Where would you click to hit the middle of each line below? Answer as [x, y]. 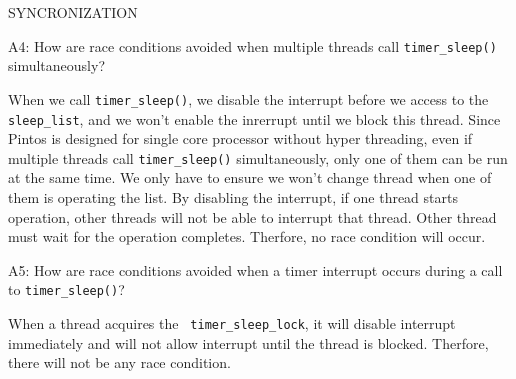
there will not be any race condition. [119, 362]
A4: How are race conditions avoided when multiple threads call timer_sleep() [252, 45]
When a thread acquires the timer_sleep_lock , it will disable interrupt [232, 323]
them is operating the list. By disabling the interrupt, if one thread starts [233, 197]
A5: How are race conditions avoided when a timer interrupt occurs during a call [255, 269]
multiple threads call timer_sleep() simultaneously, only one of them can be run [258, 157]
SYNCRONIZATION [73, 12]
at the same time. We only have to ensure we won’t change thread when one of [250, 177]
